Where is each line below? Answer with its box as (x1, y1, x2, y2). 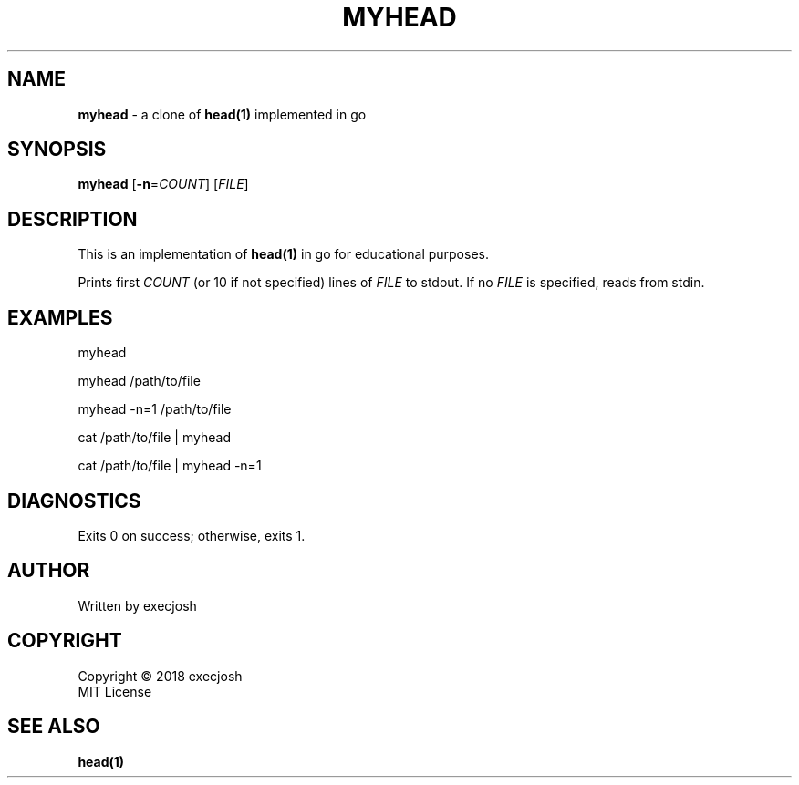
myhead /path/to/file (78, 373, 201, 389)
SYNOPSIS (7, 138, 107, 161)
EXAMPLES (7, 305, 113, 329)
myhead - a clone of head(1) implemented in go (78, 106, 367, 122)
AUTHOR (7, 559, 90, 583)
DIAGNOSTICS (7, 489, 141, 512)
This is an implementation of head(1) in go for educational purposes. (78, 246, 489, 263)
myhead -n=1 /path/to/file (78, 401, 232, 418)
